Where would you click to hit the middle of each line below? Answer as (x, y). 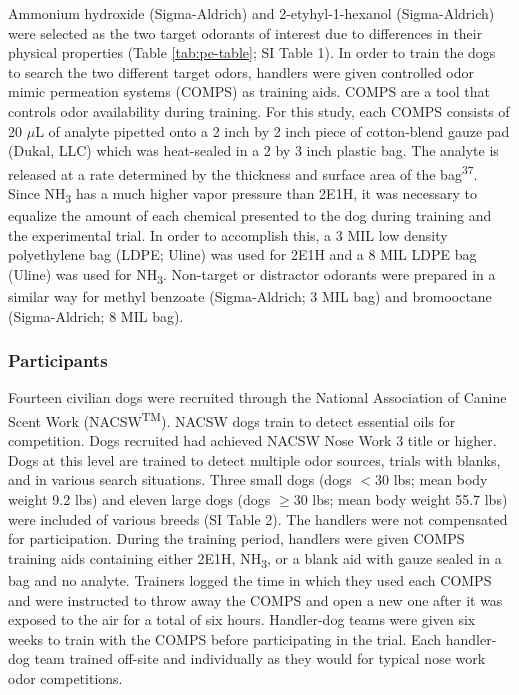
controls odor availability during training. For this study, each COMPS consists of (259, 110)
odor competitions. (65, 677)
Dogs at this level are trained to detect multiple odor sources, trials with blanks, (254, 459)
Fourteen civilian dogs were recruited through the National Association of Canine (257, 397)
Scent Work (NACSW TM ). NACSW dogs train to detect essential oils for (232, 419)
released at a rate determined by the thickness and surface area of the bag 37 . (243, 172)
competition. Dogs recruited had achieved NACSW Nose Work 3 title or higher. (252, 440)
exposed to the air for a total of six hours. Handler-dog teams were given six (242, 619)
